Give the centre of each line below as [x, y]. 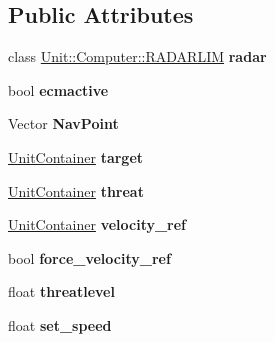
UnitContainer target [76, 156]
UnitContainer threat [76, 190]
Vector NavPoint [63, 123]
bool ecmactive [58, 89]
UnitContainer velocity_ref [97, 224]
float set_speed [60, 324]
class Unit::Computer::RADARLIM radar [137, 56]
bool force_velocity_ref [89, 257]
